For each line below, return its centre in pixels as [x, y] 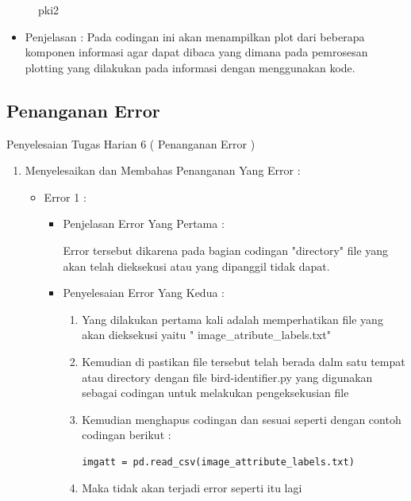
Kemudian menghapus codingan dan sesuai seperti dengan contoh [242, 419]
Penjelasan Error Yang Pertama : [144, 224]
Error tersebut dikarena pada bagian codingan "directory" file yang [226, 250]
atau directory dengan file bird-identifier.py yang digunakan [227, 377]
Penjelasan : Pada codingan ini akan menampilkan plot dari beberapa [195, 36]
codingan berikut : [127, 435]
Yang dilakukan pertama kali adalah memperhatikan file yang [232, 319]
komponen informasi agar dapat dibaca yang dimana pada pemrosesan [196, 52]
